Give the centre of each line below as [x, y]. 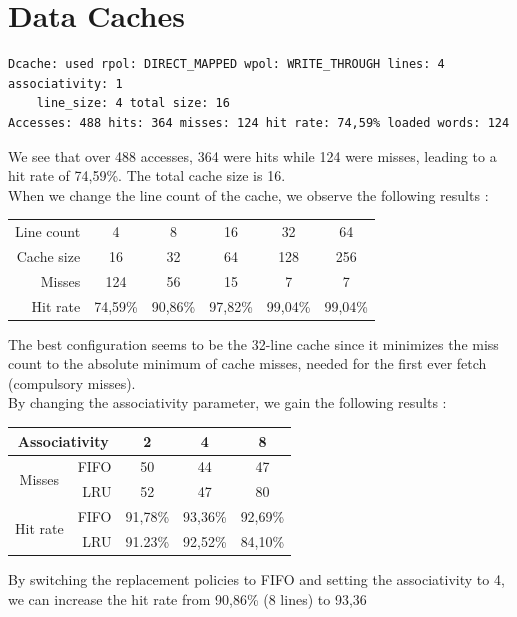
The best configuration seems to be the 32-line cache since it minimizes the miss [253, 343]
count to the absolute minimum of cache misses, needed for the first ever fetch [247, 363]
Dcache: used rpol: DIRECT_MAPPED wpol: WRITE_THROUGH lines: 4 [226, 64]
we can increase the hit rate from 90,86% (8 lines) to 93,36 [187, 598]
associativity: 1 [65, 83]
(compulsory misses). [72, 382]
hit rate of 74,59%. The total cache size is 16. [147, 175]
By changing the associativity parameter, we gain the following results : [227, 402]
